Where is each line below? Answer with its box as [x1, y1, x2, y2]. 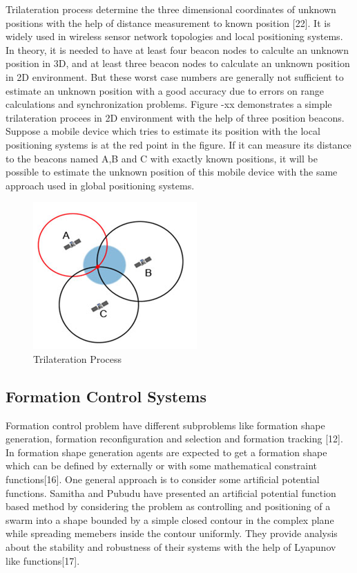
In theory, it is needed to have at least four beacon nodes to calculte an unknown [6, 42, 349, 57]
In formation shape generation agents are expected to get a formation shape [6, 444, 327, 459]
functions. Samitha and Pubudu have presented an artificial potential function [6, 485, 336, 500]
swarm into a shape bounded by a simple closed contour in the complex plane [6, 512, 334, 527]
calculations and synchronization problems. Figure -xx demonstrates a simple [6, 97, 332, 111]
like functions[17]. [6, 553, 80, 567]
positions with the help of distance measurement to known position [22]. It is [6, 15, 331, 30]
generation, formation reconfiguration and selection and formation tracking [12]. [6, 431, 343, 446]
